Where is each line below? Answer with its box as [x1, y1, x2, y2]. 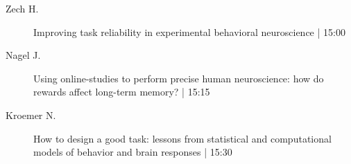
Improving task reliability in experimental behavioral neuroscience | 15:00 [33, 24, 345, 39]
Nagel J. [6, 48, 41, 62]
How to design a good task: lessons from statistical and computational [33, 131, 332, 145]
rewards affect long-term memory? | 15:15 [33, 84, 210, 99]
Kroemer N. [6, 107, 56, 122]
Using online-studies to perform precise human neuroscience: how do [33, 71, 324, 85]
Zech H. [6, 1, 39, 15]
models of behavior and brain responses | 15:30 [33, 145, 232, 159]
